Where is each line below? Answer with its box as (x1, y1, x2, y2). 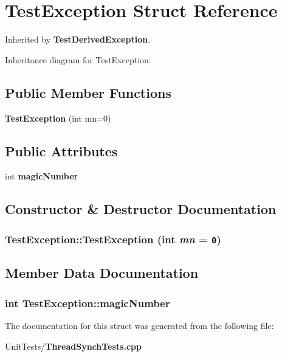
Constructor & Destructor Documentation (5, 199, 277, 218)
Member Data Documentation (5, 263, 199, 282)
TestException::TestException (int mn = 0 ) (5, 231, 221, 246)
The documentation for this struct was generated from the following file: (5, 319, 274, 332)
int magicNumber (5, 170, 78, 182)
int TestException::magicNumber (5, 295, 170, 310)
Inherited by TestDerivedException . (5, 33, 151, 46)
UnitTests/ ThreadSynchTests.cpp (5, 339, 142, 352)
